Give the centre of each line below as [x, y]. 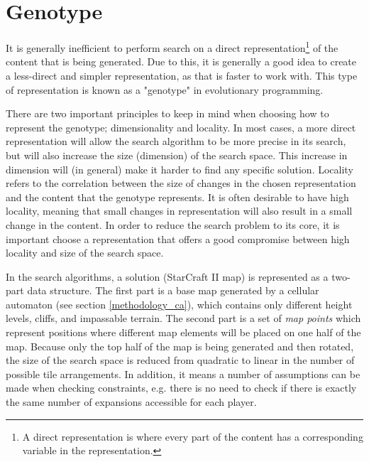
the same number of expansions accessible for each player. [131, 402]
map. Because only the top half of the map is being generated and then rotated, [180, 346]
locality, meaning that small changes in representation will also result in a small [179, 211]
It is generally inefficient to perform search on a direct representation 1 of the [172, 47]
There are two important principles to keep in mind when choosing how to [167, 113]
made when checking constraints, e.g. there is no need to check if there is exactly [181, 388]
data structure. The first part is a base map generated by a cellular [173, 290]
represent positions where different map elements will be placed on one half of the [183, 332]
